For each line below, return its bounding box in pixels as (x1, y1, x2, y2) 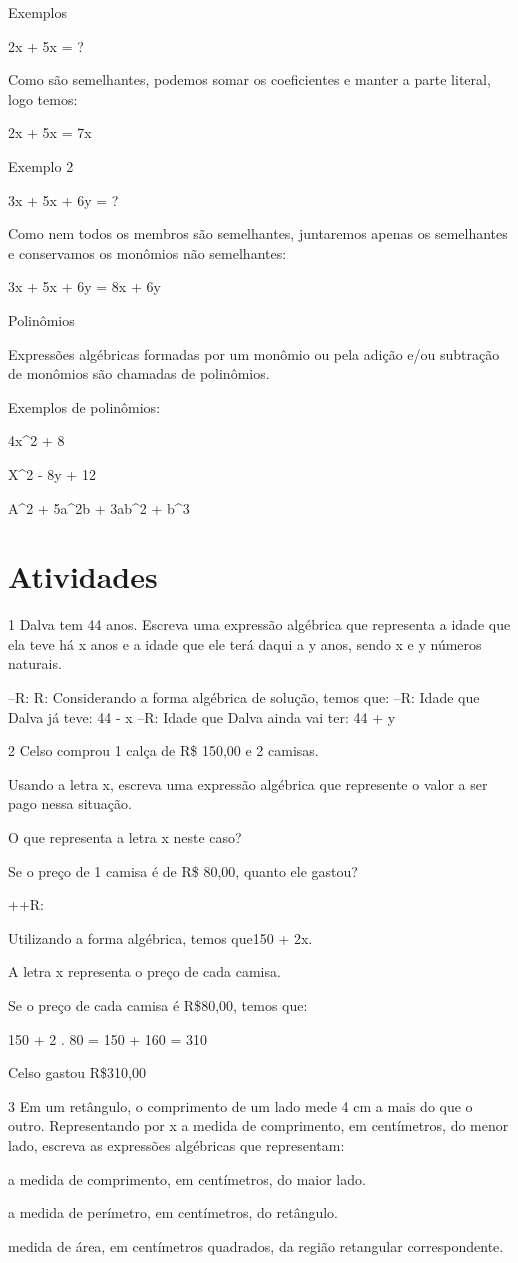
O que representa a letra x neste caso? (8, 826, 242, 847)
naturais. (8, 653, 62, 674)
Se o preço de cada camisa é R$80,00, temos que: (8, 994, 308, 1015)
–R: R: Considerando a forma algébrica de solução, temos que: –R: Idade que (8, 687, 480, 707)
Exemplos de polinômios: (8, 396, 161, 417)
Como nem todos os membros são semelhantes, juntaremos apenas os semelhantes (8, 223, 508, 244)
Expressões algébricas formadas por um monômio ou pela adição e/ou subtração (8, 343, 500, 364)
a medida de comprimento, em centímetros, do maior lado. (8, 1168, 366, 1189)
